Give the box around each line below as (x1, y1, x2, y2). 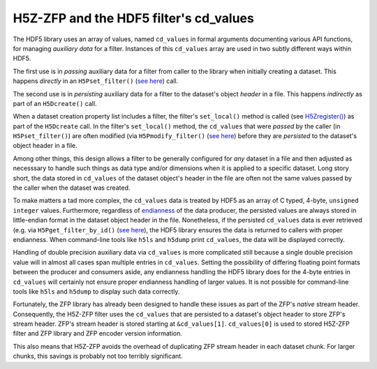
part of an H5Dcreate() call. (13, 99, 97, 107)
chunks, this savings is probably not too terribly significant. (13, 352, 183, 361)
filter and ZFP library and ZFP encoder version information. (13, 329, 183, 338)
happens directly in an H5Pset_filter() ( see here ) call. (13, 77, 179, 85)
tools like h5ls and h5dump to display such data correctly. (13, 287, 180, 296)
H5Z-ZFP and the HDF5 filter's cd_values (13, 10, 254, 26)
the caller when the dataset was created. (13, 183, 131, 192)
